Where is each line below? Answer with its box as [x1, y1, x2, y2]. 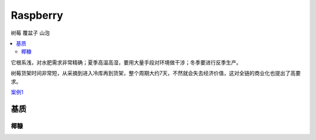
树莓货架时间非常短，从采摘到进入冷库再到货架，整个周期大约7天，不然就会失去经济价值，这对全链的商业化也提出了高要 [11, 70, 301, 77]
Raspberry [11, 9, 64, 22]
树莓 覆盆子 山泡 [11, 29, 50, 36]
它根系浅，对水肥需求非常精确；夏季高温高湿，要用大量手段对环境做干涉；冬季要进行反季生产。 [11, 59, 242, 66]
